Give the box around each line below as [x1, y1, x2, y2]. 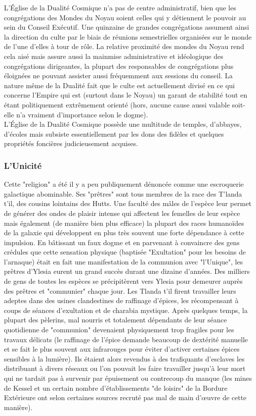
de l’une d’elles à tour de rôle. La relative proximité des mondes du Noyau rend [4, 41, 244, 52]
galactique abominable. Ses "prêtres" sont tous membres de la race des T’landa [4, 188, 242, 199]
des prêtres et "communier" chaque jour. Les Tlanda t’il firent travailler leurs [4, 285, 236, 296]
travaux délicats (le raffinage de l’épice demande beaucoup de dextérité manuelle [4, 334, 248, 344]
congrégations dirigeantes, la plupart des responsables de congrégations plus [4, 60, 234, 71]
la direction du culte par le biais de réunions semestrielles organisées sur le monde [4, 31, 252, 42]
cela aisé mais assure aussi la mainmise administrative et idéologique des [4, 51, 223, 61]
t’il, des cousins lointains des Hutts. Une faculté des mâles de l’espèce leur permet [4, 198, 252, 208]
